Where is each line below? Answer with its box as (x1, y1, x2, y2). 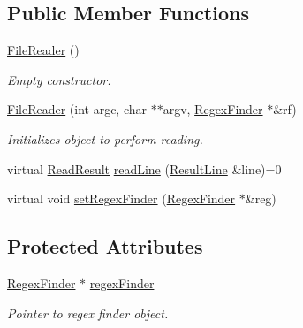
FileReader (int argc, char (7, 100, 148, 118)
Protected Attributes (7, 233, 203, 260)
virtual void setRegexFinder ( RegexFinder (7, 189, 236, 208)
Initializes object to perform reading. (7, 129, 203, 148)
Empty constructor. (7, 70, 111, 88)
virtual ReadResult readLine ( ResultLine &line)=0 (7, 159, 282, 178)
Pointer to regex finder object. (7, 303, 169, 322)
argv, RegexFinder (163, 100, 263, 118)
